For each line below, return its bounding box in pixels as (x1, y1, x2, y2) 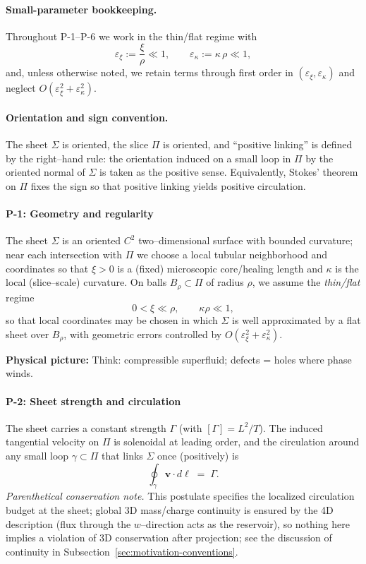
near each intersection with (6, 247, 123, 262)
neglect (6, 80, 36, 95)
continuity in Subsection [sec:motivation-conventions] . (6, 544, 238, 558)
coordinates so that (6, 260, 89, 275)
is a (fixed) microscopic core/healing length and (117, 260, 323, 275)
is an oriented (62, 233, 121, 248)
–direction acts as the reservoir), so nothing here (140, 516, 350, 531)
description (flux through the (6, 516, 131, 531)
